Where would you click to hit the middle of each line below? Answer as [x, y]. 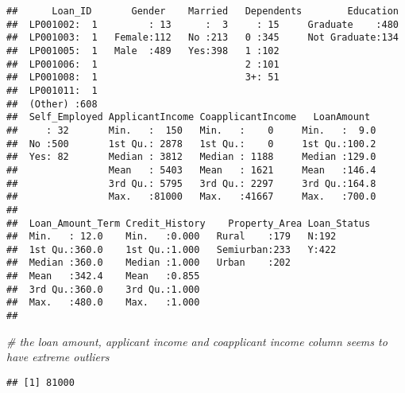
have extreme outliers [58, 357]
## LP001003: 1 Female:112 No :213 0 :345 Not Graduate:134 [202, 38]
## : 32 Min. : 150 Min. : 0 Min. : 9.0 [191, 130]
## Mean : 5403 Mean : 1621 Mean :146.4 [191, 170]
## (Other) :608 [52, 104]
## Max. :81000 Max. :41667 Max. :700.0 [191, 197]
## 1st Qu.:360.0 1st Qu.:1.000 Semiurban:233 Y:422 [172, 249]
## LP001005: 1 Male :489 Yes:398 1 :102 [143, 51]
